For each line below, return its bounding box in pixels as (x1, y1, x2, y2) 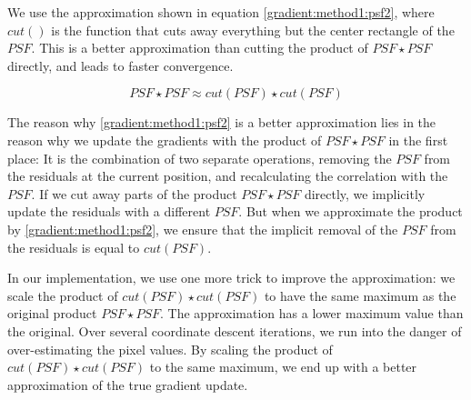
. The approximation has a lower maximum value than (160, 304, 464, 323)
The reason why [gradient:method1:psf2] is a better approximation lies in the (7, 113, 436, 132)
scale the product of (7, 285, 118, 305)
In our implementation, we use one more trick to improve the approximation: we (7, 268, 456, 287)
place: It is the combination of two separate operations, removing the (7, 148, 392, 167)
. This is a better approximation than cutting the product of (31, 38, 368, 57)
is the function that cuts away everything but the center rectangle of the (51, 20, 455, 39)
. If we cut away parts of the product (31, 184, 237, 203)
